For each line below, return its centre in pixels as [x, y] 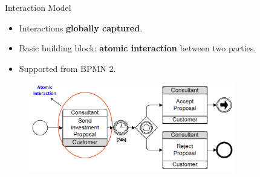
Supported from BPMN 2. [67, 68]
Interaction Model [38, 7]
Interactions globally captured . [81, 27]
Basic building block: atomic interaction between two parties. [138, 48]
